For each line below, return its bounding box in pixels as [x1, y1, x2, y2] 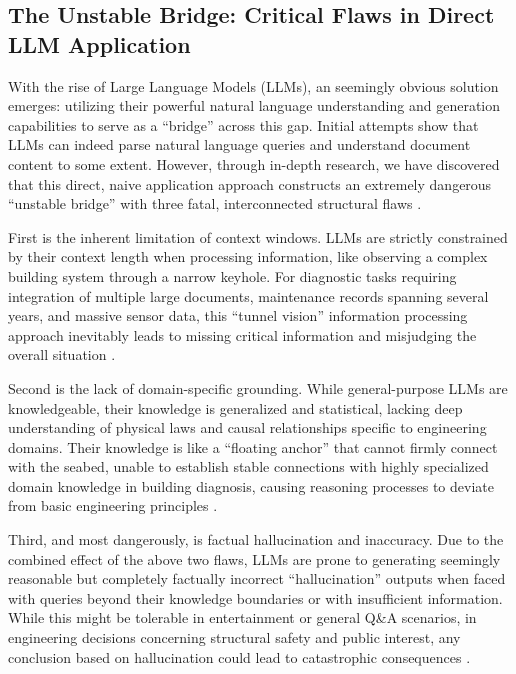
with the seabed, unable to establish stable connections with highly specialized [8, 456, 489, 477]
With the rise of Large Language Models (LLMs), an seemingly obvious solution [8, 75, 499, 96]
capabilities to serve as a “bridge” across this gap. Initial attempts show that [8, 114, 479, 135]
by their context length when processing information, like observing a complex [8, 246, 488, 267]
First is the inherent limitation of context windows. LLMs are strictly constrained [8, 226, 508, 247]
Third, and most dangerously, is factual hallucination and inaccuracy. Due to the [8, 529, 504, 550]
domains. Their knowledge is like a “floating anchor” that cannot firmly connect [8, 436, 498, 457]
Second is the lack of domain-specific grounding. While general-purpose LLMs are [8, 377, 508, 398]
